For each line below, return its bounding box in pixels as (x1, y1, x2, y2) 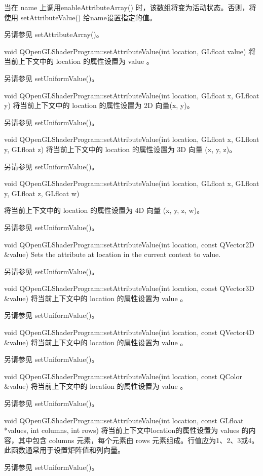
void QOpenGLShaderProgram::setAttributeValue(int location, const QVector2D (4, 239, 254, 249)
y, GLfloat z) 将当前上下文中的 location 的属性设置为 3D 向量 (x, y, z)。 (4, 143, 237, 154)
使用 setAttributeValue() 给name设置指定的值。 (4, 12, 157, 22)
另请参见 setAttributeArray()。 (4, 29, 103, 40)
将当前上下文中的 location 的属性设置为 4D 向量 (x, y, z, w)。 (4, 205, 204, 215)
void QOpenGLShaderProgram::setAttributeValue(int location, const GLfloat (4, 415, 244, 425)
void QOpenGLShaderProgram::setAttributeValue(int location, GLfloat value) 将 (4, 46, 256, 56)
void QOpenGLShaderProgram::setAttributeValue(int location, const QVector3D (4, 283, 254, 294)
